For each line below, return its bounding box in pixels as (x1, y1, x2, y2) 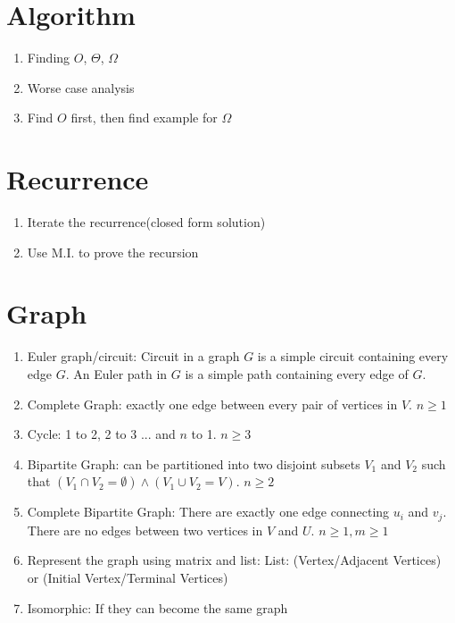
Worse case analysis (27, 78, 135, 97)
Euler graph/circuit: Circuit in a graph (27, 347, 240, 366)
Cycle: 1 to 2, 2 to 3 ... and (27, 425, 176, 443)
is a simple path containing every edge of (185, 364, 409, 383)
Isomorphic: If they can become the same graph (27, 598, 288, 617)
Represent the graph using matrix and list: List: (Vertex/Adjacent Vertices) (27, 551, 442, 569)
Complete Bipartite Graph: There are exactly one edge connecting (27, 502, 390, 521)
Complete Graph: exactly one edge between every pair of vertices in (27, 394, 398, 413)
